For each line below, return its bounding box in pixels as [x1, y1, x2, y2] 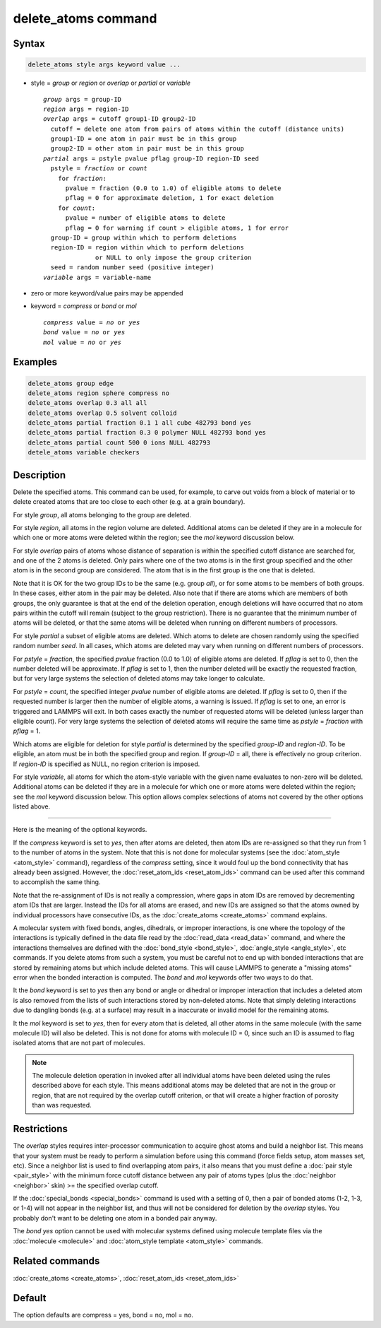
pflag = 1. [13, 727, 41, 735]
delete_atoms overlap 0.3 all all [28, 399, 147, 407]
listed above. [13, 802, 51, 811]
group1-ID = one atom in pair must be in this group [50, 135, 237, 143]
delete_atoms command [13, 11, 157, 26]
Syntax [13, 37, 45, 49]
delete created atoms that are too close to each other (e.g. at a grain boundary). [13, 498, 246, 506]
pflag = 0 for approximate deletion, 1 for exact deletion [65, 194, 274, 202]
